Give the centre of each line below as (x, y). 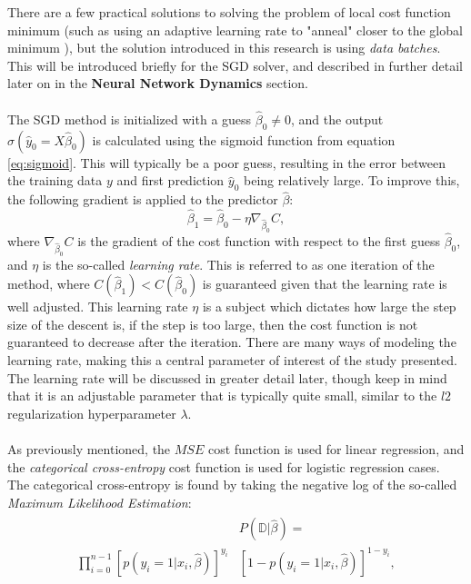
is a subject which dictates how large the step (329, 307)
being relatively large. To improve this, (352, 180)
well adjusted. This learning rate (98, 307)
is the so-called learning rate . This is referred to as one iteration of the (238, 264)
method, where (49, 284)
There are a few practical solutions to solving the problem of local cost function (229, 12)
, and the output (337, 119)
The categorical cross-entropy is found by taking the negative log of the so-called (232, 485)
